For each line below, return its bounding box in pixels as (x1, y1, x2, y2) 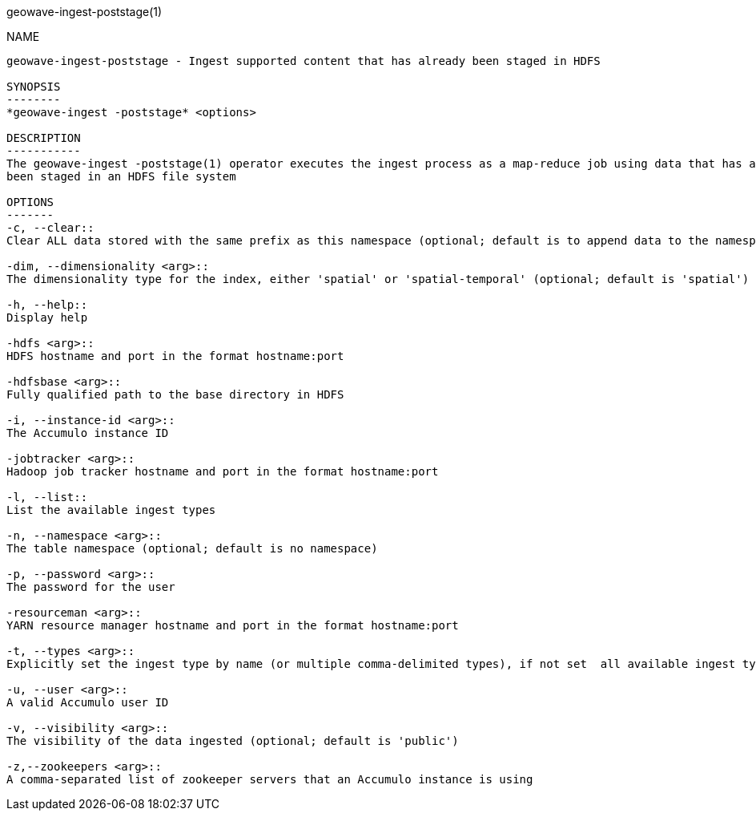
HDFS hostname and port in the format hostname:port (6, 350, 344, 362)
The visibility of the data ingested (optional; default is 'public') (6, 734, 459, 747)
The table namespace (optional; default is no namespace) (6, 542, 378, 555)
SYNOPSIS (6, 80, 61, 93)
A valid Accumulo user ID (6, 696, 169, 709)
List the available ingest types (6, 504, 216, 516)
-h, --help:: (6, 298, 88, 311)
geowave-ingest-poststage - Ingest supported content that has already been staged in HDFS (6, 55, 601, 67)
